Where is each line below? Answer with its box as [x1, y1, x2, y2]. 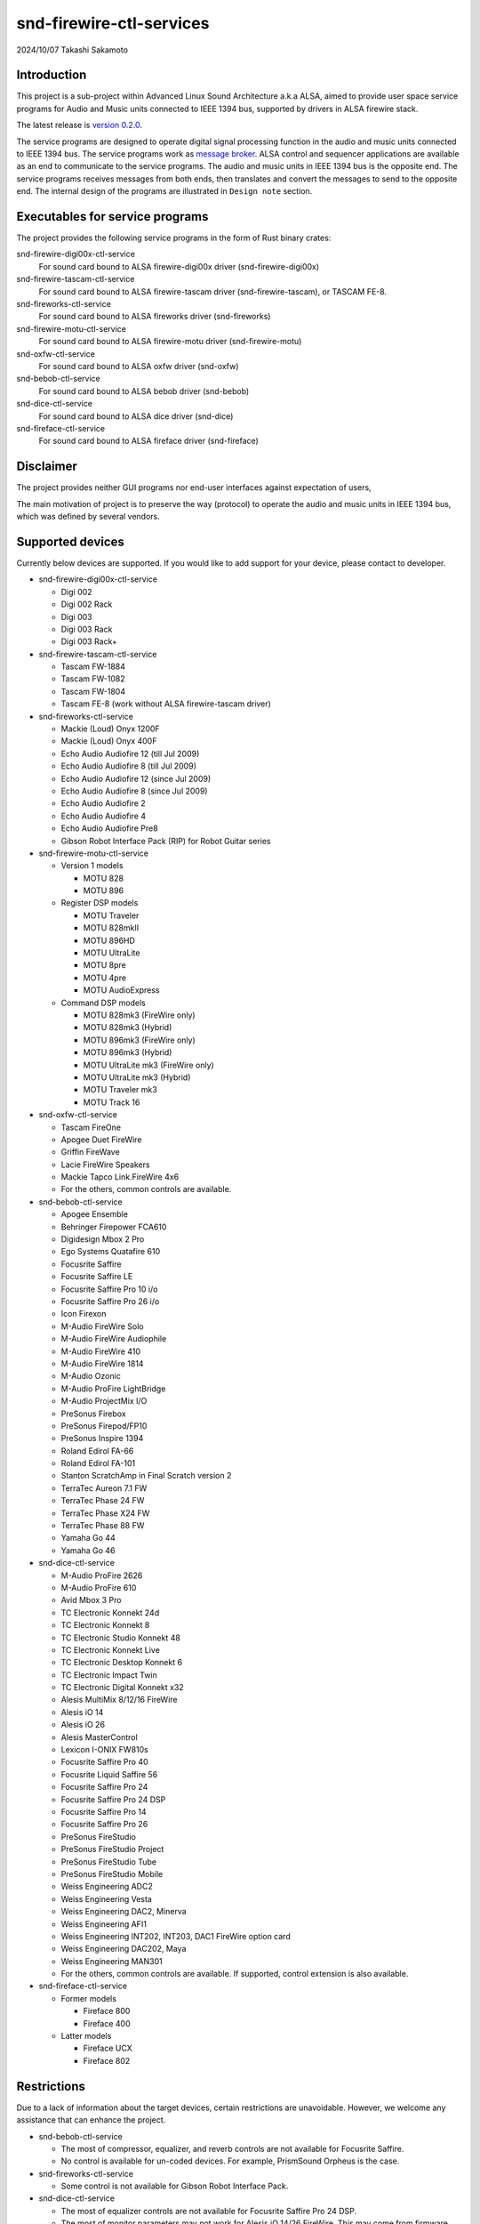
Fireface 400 [83, 2018, 131, 2028]
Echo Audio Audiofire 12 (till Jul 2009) [60, 748, 200, 759]
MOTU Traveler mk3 [83, 1084, 157, 1095]
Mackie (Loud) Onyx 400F [60, 736, 157, 746]
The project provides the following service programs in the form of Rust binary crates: [16, 232, 332, 244]
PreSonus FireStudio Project [60, 1844, 164, 1855]
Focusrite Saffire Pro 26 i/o [60, 1295, 160, 1307]
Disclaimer [16, 459, 77, 474]
